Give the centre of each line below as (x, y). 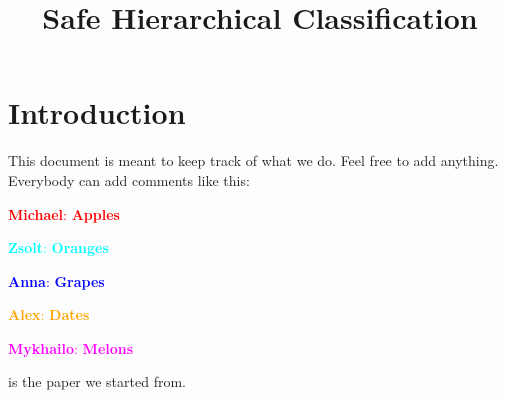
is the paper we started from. (97, 381)
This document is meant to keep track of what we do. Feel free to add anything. (253, 160)
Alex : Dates (49, 314)
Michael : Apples (64, 213)
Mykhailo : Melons (71, 347)
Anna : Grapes (56, 280)
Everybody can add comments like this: (129, 179)
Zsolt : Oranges (58, 247)
